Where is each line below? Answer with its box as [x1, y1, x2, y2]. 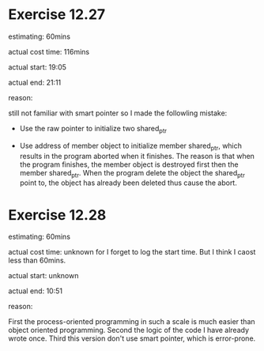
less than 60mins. [8, 255, 66, 266]
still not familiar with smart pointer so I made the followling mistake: [8, 108, 228, 118]
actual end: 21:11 [8, 77, 62, 87]
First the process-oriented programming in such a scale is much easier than [8, 317, 255, 326]
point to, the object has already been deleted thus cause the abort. [19, 178, 237, 187]
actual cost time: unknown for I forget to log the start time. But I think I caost [8, 247, 256, 257]
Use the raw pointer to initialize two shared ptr [19, 123, 168, 135]
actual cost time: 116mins [8, 47, 89, 56]
